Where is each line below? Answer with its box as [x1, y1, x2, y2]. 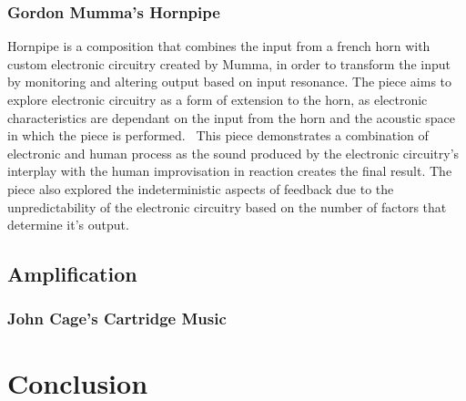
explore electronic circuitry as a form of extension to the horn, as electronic [7, 90, 428, 108]
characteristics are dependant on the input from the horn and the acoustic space [7, 108, 456, 127]
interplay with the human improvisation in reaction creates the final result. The [7, 161, 452, 180]
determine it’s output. [7, 215, 129, 234]
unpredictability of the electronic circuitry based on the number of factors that [7, 197, 447, 216]
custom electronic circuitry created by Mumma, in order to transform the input [7, 54, 451, 73]
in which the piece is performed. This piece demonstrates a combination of [7, 126, 429, 145]
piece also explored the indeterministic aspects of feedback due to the [7, 179, 394, 198]
